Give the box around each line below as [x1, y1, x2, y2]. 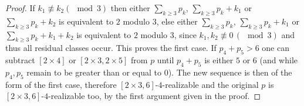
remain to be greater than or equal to [26, 66, 161, 78]
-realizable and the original [162, 78, 259, 90]
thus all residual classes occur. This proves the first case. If [5, 42, 217, 54]
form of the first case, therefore [5, 78, 117, 90]
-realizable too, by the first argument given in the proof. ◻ [48, 90, 261, 102]
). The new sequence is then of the [168, 66, 292, 78]
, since [174, 28, 197, 40]
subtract [5, 54, 35, 66]
